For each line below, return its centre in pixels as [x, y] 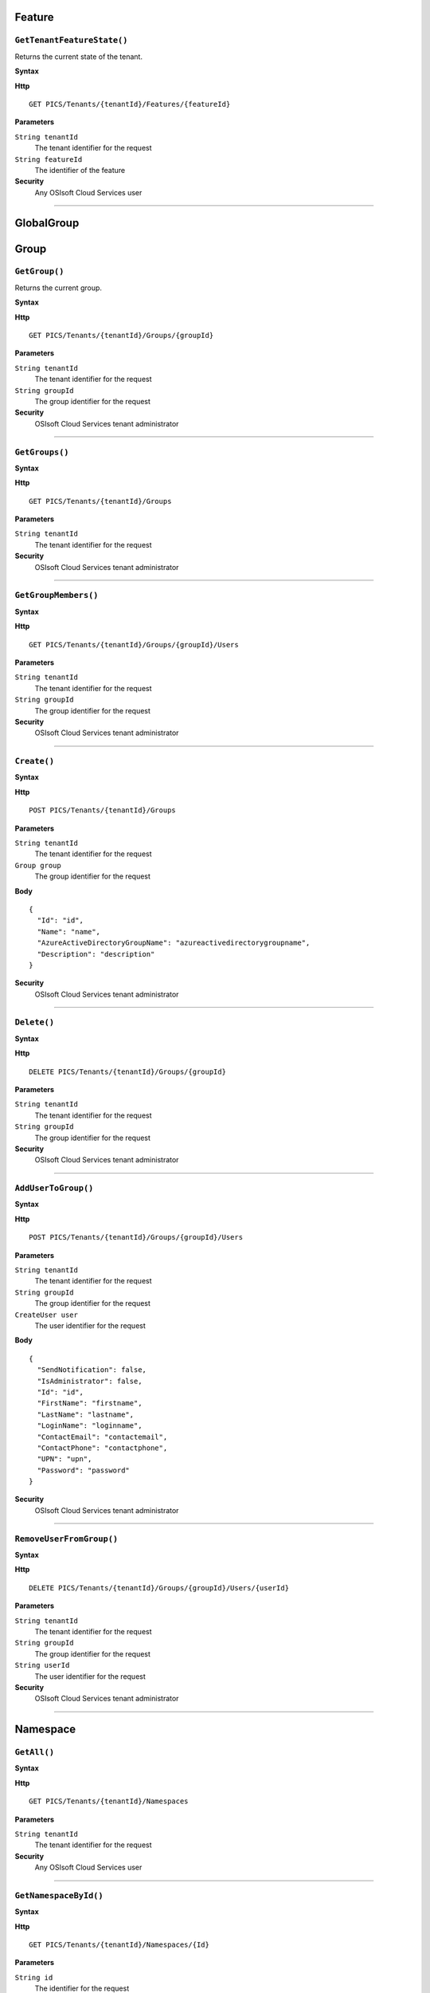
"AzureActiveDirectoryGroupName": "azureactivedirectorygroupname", [174, 943]
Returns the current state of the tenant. [79, 57]
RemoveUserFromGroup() [66, 1539]
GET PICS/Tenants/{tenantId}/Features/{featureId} [130, 104]
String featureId [49, 159]
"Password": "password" [84, 1470]
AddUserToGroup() [54, 1188]
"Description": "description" [96, 954]
